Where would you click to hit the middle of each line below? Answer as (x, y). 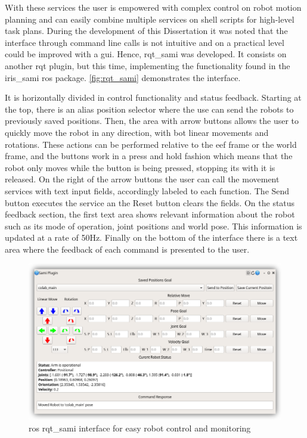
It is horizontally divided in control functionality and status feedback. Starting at (153, 97)
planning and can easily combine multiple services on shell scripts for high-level (150, 19)
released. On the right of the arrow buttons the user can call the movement (142, 179)
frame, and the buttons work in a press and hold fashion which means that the (149, 156)
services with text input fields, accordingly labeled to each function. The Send (147, 190)
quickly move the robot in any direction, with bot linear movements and (137, 132)
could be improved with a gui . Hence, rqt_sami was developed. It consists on (146, 54)
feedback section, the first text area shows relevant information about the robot (150, 214)
